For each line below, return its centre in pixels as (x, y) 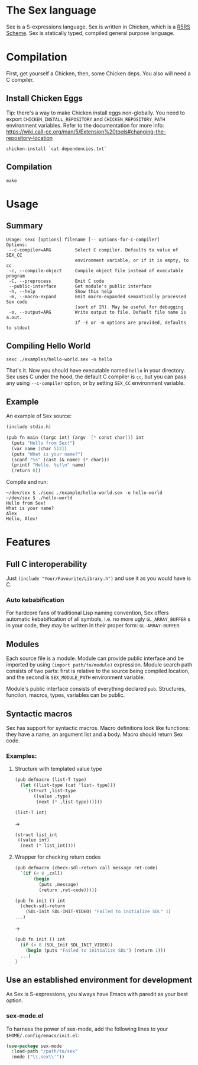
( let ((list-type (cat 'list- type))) (68, 785)
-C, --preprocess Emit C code (56, 281)
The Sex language (51, 10)
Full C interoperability (47, 564)
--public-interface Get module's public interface (80, 286)
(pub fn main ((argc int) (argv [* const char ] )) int (75, 438)
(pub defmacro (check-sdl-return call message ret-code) (86, 868)
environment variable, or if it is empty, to (132, 260)
